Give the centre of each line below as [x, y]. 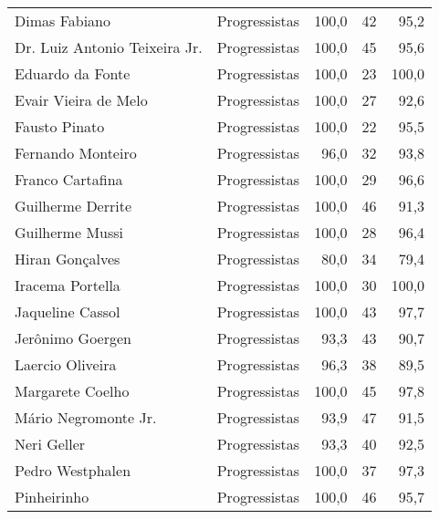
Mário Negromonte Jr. [86, 417]
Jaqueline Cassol [68, 311]
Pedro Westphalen [73, 470]
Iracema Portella [68, 285]
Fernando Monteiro [76, 153]
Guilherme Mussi [69, 232]
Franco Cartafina [69, 179]
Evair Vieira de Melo [81, 100]
